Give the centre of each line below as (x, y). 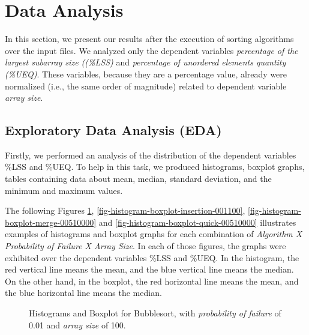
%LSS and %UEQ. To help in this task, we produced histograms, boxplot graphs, (155, 167)
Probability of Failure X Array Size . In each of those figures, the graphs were (145, 246)
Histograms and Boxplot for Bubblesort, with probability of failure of (155, 313)
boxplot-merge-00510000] (51, 222)
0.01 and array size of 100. (77, 324)
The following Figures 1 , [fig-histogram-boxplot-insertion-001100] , (125, 210)
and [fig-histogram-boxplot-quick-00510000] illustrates (197, 222)
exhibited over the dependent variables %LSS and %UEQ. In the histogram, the (152, 257)
